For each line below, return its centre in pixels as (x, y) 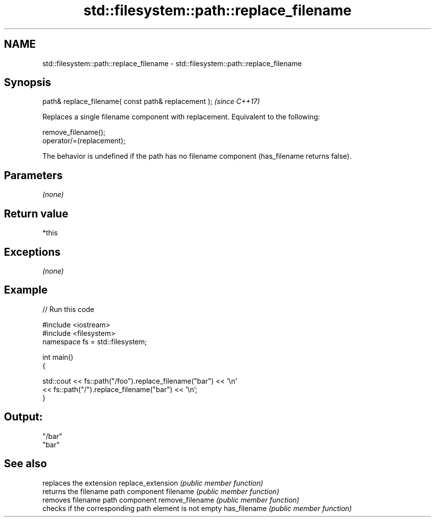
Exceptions (32, 252)
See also (26, 464)
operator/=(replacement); (84, 141)
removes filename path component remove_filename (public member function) (171, 500)
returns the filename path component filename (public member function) (161, 491)
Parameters (33, 175)
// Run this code (68, 309)
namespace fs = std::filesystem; (95, 341)
